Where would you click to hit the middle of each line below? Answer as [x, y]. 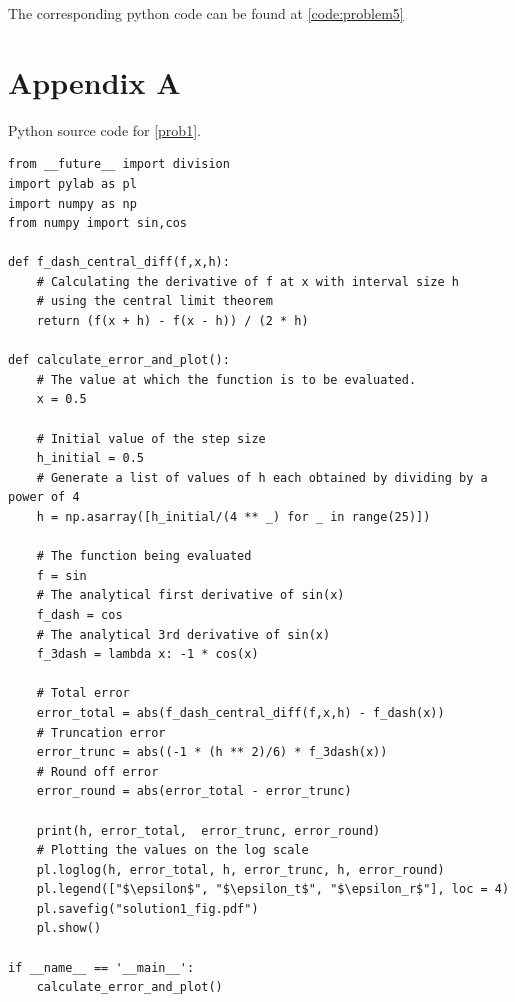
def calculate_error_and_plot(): [119, 360]
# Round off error [97, 771]
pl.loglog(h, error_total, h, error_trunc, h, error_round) [240, 869]
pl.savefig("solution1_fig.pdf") [147, 908]
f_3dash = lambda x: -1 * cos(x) [147, 654]
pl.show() [69, 928]
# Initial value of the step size [151, 438]
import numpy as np [72, 203]
